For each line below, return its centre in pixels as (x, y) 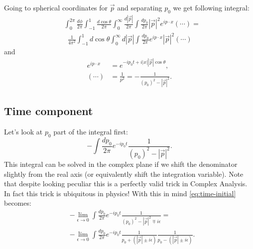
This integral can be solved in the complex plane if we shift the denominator (121, 164)
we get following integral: (211, 7)
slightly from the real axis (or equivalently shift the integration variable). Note (124, 174)
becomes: (18, 203)
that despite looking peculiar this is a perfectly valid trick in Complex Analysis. (126, 184)
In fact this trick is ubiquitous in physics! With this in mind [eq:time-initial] (120, 193)
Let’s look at (23, 132)
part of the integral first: (91, 132)
